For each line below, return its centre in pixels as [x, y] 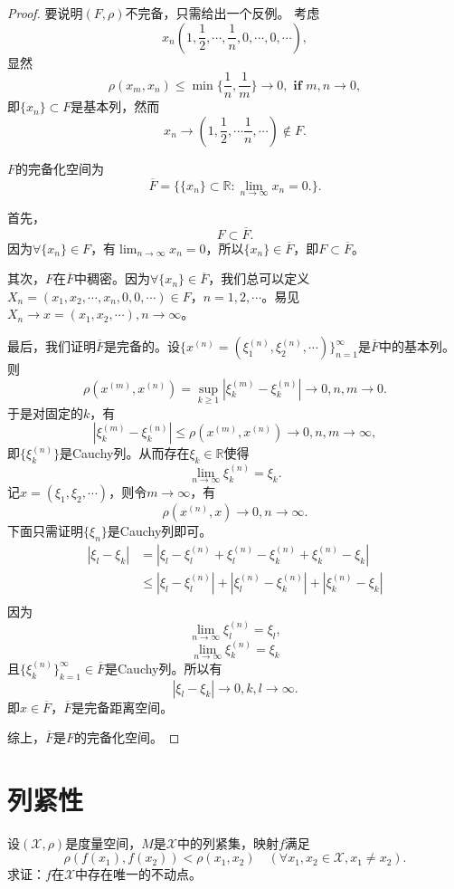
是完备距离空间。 [123, 707]
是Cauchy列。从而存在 [124, 453]
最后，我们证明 [52, 346]
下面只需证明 [45, 530]
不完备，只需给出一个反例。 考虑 [222, 13]
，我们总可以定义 [259, 278]
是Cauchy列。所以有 [164, 668]
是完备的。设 [142, 346]
